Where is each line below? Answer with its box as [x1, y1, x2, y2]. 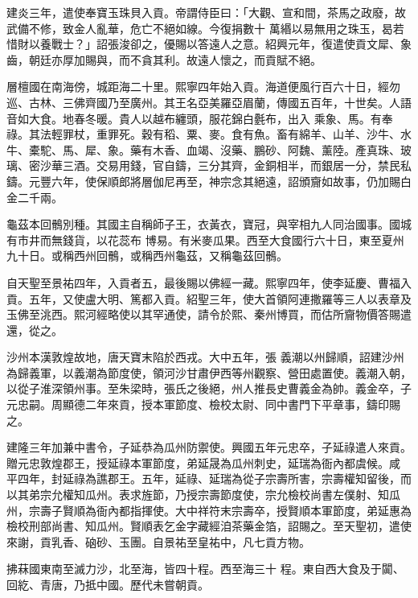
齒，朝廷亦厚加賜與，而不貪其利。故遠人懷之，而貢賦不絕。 [6, 51, 322, 68]
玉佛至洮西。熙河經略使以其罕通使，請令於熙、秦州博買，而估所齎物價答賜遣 [6, 306, 412, 323]
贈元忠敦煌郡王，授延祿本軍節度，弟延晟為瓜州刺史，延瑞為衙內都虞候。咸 [6, 454, 400, 471]
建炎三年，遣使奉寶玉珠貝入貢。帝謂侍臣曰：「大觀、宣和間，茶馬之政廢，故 [6, 4, 406, 20]
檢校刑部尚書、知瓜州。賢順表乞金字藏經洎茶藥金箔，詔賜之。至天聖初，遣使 [6, 518, 412, 534]
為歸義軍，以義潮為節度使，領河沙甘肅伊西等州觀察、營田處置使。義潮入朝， [6, 364, 412, 381]
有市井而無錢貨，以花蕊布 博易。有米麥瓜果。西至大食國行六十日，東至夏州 [6, 231, 404, 248]
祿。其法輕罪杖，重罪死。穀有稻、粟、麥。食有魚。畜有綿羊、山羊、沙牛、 [6, 126, 400, 142]
